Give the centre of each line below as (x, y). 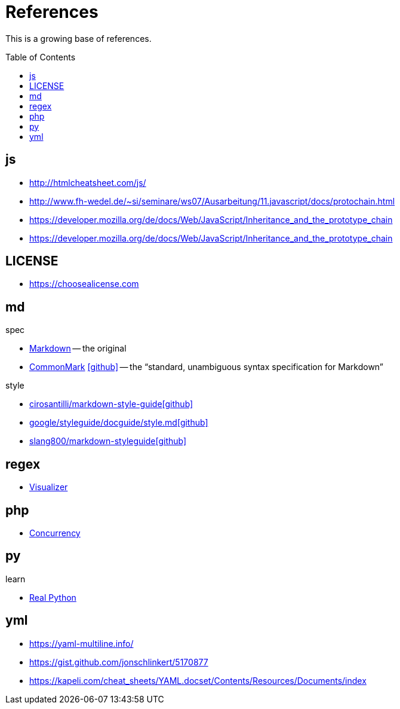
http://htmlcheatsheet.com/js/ (88, 182)
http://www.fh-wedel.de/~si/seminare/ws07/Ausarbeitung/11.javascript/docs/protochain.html (212, 201)
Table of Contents (41, 57)
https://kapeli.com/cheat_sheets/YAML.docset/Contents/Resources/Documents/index (198, 680)
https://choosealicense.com (84, 284)
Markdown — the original (78, 349)
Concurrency (55, 533)
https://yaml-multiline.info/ (81, 643)
